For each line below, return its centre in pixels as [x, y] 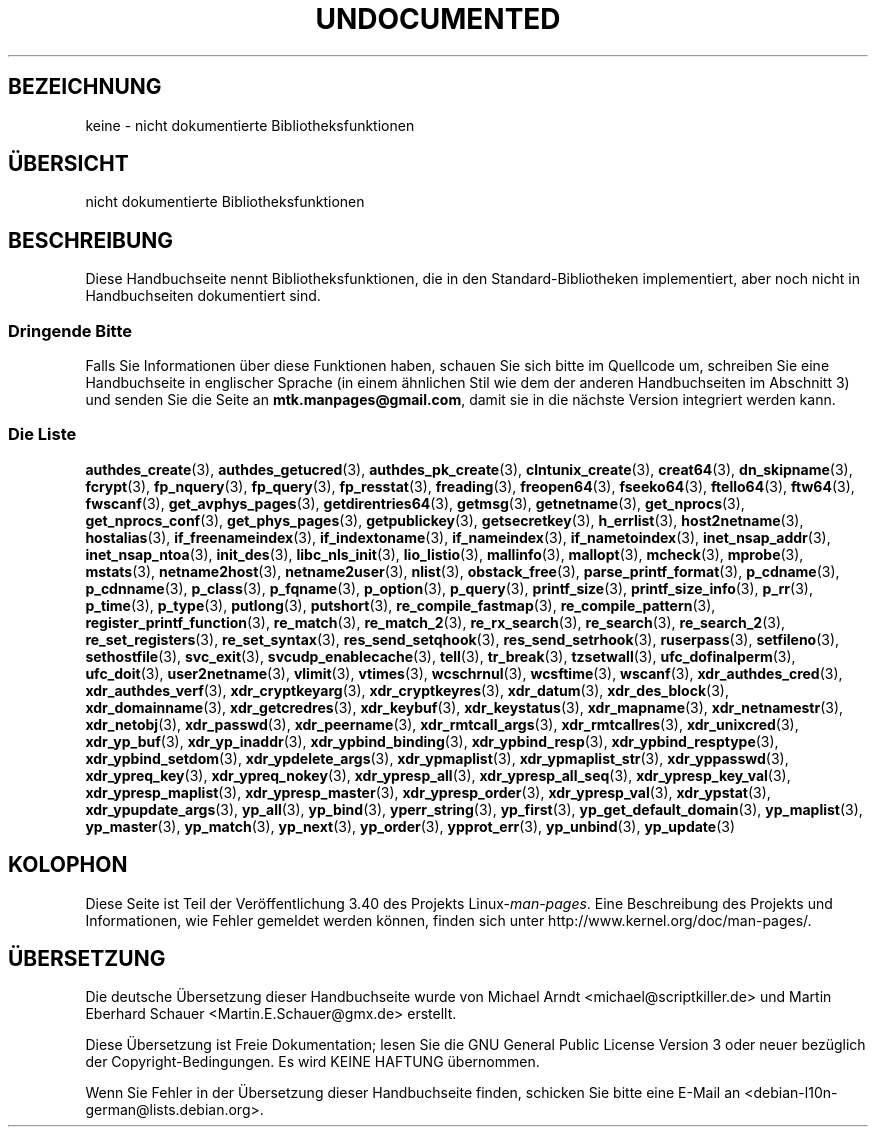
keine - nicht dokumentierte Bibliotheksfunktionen [250, 125]
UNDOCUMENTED [438, 19]
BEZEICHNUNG [85, 87]
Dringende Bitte [70, 330]
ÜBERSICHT [68, 164]
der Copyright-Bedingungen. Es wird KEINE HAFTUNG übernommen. [312, 1062]
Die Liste [42, 434]
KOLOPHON [68, 865]
